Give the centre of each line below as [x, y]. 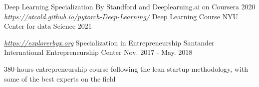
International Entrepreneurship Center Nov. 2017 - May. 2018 [98, 52]
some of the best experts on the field [60, 78]
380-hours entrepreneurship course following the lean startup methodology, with [126, 68]
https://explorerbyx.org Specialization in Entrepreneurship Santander [109, 42]
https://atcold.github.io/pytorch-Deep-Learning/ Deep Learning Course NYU [121, 16]
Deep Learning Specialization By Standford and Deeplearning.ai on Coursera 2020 [130, 6]
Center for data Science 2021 [48, 26]
